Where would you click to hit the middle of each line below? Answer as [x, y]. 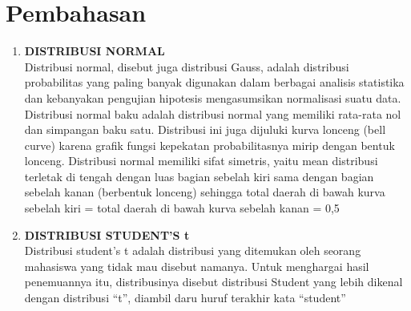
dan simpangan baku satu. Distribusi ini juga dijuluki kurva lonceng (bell [205, 129]
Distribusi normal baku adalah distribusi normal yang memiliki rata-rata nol [213, 113]
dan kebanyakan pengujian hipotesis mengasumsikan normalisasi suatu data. [213, 97]
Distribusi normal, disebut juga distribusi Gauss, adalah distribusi [187, 66]
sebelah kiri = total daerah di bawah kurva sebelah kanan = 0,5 [182, 208]
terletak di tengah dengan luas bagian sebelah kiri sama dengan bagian [199, 176]
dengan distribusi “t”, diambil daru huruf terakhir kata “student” [185, 298]
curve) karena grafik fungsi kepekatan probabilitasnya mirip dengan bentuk [210, 145]
